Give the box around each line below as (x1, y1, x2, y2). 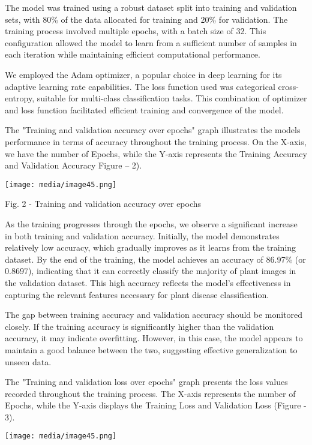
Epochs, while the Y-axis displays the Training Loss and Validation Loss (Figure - (5, 399, 307, 411)
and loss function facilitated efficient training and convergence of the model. (5, 103, 284, 116)
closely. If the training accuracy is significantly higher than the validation (5, 320, 274, 332)
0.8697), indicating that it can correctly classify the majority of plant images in (5, 264, 296, 277)
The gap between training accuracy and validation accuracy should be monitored (5, 308, 303, 321)
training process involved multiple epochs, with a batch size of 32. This (5, 25, 266, 37)
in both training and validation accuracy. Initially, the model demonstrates (5, 229, 280, 242)
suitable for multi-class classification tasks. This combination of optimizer (37, 92, 307, 104)
